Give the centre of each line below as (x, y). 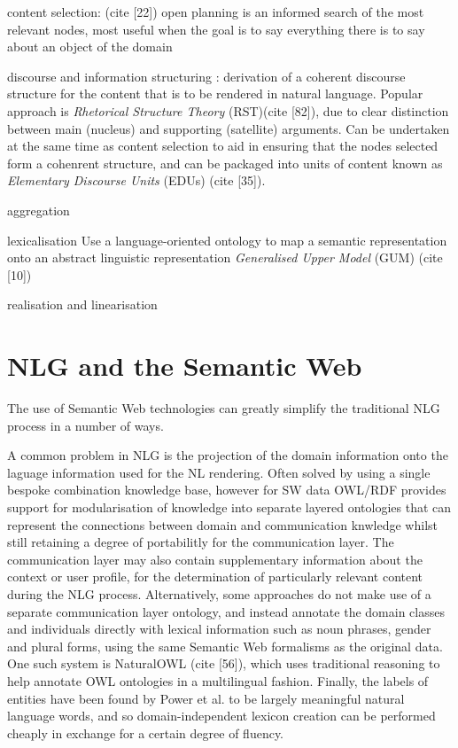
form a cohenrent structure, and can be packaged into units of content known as (225, 163)
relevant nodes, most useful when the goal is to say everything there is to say (216, 29)
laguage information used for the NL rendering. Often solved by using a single (219, 472)
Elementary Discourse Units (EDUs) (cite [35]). (136, 180)
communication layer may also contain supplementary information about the (215, 559)
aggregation (39, 210)
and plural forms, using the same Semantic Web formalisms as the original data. (225, 646)
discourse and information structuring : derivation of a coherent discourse (206, 76)
